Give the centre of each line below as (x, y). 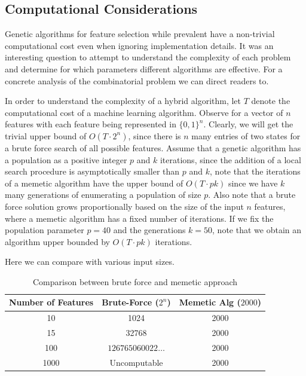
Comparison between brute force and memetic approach (135, 281)
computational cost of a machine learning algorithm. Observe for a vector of (144, 112)
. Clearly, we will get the (248, 124)
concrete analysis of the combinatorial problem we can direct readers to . (137, 80)
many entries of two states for (246, 135)
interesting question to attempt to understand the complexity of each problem (148, 57)
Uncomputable (136, 362)
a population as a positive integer (66, 159)
